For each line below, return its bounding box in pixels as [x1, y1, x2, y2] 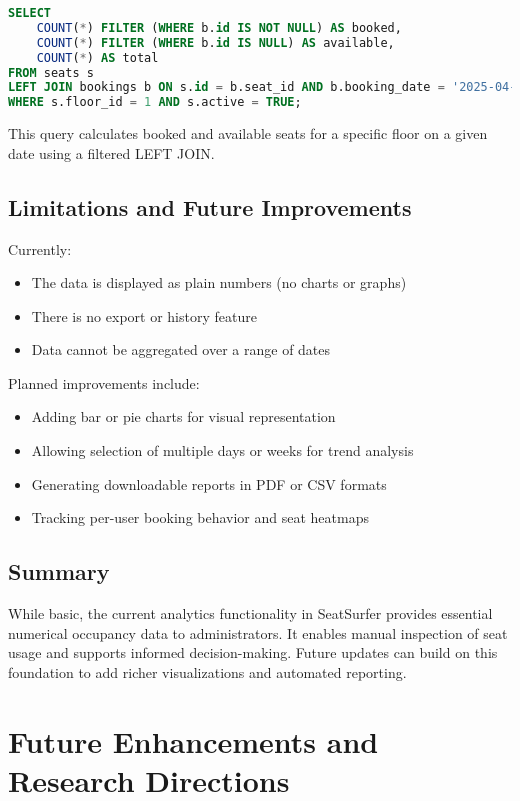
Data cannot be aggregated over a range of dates [31, 339, 331, 360]
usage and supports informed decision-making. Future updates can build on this [8, 642, 498, 663]
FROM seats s [8, 65, 94, 80]
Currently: [8, 238, 72, 259]
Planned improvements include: [8, 372, 200, 393]
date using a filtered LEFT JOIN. [8, 142, 215, 163]
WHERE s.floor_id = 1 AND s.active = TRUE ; [8, 95, 302, 110]
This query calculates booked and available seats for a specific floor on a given [8, 123, 488, 144]
